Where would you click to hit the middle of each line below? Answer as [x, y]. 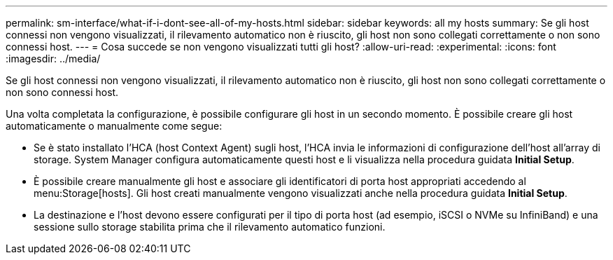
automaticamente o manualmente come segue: [114, 126]
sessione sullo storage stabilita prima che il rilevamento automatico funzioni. [210, 227]
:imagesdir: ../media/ [53, 59]
